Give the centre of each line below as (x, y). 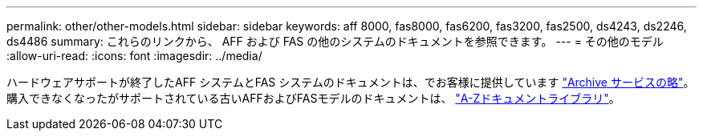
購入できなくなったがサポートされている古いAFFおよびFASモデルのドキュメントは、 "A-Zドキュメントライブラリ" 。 (313, 98)
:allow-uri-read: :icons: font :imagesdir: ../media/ (134, 56)
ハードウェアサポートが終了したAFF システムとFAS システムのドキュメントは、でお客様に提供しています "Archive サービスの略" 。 (351, 82)
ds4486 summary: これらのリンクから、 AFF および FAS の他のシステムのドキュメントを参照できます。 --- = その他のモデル (335, 41)
